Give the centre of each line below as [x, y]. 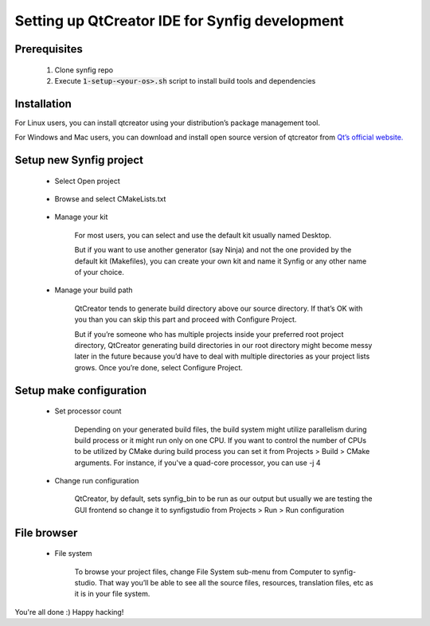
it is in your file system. [112, 594]
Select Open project [87, 181]
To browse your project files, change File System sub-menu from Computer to [203, 571]
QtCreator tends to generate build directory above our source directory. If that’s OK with [219, 308]
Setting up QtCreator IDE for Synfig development [179, 21]
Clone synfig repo [84, 70]
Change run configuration [97, 481]
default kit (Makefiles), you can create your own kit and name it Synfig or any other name [221, 261]
